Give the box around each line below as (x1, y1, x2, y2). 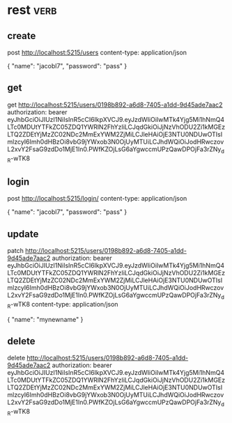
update (7, 228, 39, 240)
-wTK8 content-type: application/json (10, 300, 118, 308)
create (7, 30, 36, 42)
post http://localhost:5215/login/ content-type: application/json (7, 194, 187, 203)
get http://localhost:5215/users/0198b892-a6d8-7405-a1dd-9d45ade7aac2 (7, 100, 223, 109)
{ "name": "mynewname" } (7, 315, 84, 323)
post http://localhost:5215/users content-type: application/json (7, 48, 187, 56)
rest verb (7, 2, 57, 18)
